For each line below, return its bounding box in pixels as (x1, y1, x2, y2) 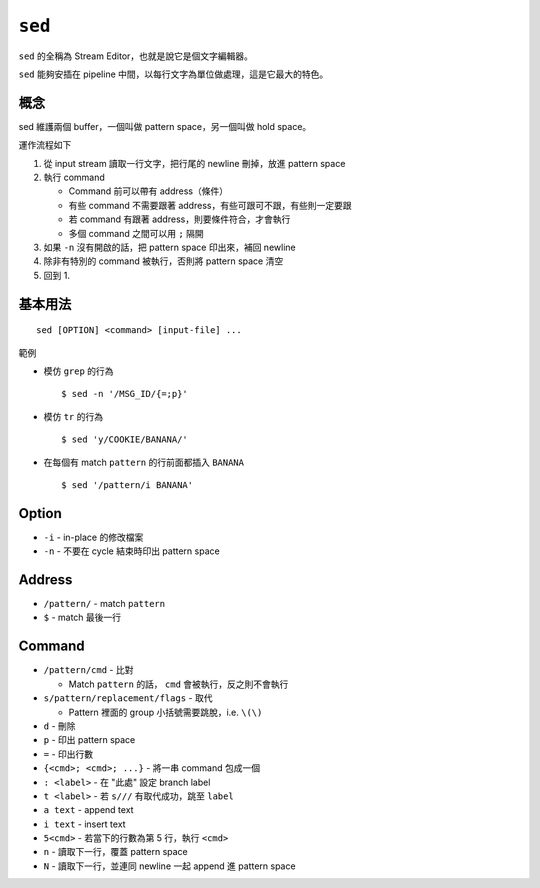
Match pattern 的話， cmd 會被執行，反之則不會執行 (68, 678, 289, 690)
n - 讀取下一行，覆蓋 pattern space (43, 846, 189, 858)
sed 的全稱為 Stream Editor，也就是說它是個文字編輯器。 (18, 50, 254, 62)
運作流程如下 (18, 139, 72, 151)
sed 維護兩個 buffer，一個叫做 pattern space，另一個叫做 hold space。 (18, 120, 312, 132)
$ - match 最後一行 (43, 611, 122, 624)
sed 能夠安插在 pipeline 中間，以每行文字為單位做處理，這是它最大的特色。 (18, 68, 329, 80)
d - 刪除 (43, 720, 76, 732)
